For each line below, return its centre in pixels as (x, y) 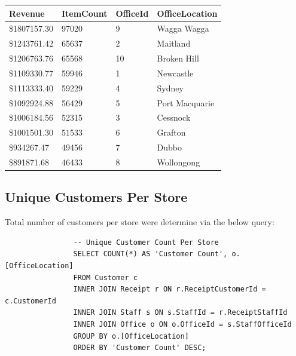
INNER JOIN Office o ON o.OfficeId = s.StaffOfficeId (182, 324)
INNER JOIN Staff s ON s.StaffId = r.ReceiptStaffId (180, 313)
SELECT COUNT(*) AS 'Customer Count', (150, 254)
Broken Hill (178, 58)
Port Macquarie (186, 102)
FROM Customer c (105, 277)
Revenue (27, 13)
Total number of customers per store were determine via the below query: (140, 222)
